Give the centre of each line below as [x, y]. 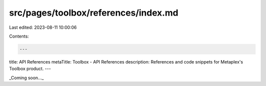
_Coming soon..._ [26, 78]
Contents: [19, 36]
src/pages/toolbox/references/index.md [94, 13]
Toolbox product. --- [30, 69]
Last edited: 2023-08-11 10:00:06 [43, 27]
